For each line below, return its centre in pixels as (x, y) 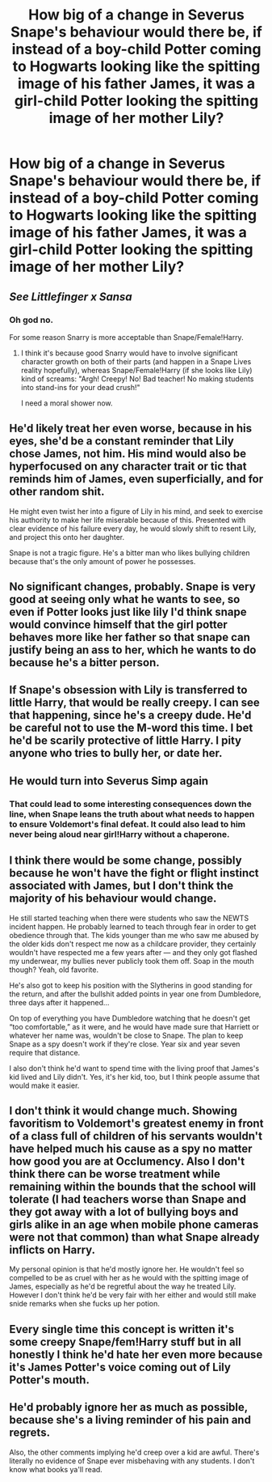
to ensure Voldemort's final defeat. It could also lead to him (128, 824)
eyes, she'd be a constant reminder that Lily (122, 442)
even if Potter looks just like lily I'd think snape (128, 612)
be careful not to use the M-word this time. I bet (131, 728)
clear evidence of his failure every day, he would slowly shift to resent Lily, (133, 529)
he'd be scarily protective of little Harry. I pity (125, 741)
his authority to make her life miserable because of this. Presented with (128, 520)
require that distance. (45, 1052)
